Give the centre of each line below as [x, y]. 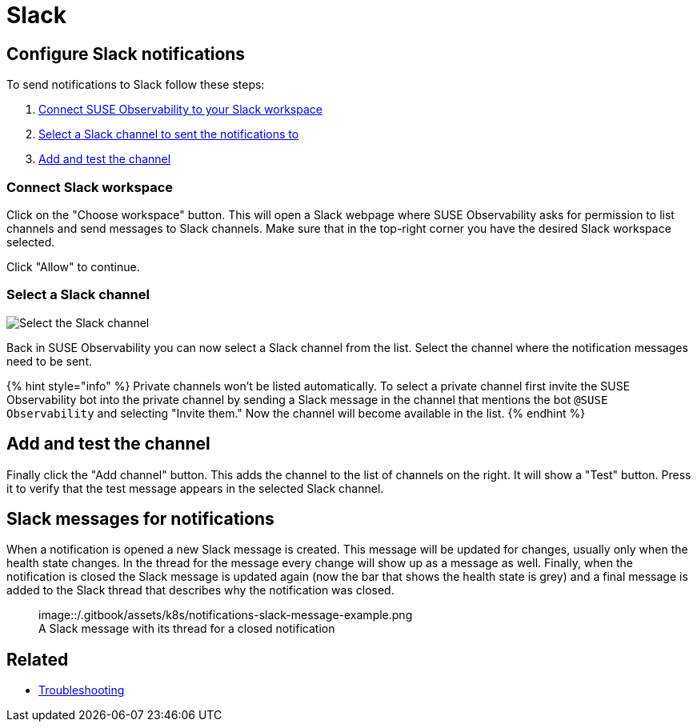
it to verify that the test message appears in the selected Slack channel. [195, 488]
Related [38, 659]
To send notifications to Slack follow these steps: [136, 85]
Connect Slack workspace [90, 187]
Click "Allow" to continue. [73, 266]
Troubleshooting [82, 690]
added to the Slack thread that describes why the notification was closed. [200, 590]
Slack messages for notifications [140, 518]
